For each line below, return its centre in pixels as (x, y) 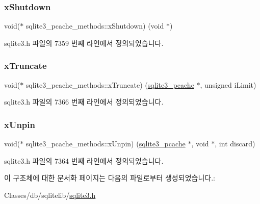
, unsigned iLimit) (228, 84)
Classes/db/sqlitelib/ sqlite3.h (50, 195)
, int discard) (235, 144)
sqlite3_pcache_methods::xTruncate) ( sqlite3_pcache (110, 84)
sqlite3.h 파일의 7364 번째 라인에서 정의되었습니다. (84, 160)
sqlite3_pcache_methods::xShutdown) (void (95, 26)
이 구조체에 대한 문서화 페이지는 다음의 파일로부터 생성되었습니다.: (110, 178)
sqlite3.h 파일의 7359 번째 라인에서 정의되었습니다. (84, 43)
